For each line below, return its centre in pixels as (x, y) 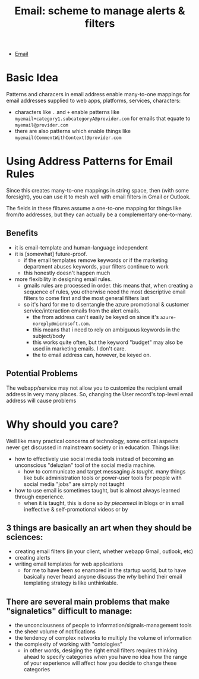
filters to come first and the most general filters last (86, 298)
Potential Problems (42, 373)
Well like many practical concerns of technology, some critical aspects (92, 441)
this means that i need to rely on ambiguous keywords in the (106, 329)
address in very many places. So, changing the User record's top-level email (100, 394)
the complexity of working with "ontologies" (69, 644)
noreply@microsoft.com (61, 324)
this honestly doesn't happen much (67, 273)
